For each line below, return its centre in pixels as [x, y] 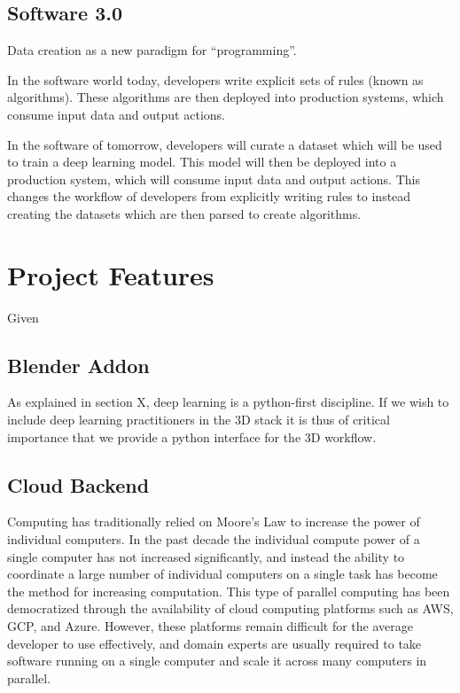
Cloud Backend [78, 484]
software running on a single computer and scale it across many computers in [217, 661]
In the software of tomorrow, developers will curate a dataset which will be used [225, 144]
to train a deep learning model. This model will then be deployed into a [202, 162]
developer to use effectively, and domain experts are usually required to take [214, 643]
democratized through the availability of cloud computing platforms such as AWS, [230, 608]
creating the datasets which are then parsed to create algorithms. [184, 213]
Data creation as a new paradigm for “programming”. [152, 50]
